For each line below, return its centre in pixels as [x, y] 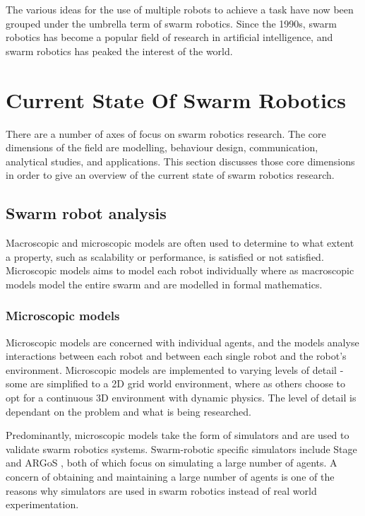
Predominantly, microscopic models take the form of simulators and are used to [178, 435]
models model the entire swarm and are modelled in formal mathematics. [164, 284]
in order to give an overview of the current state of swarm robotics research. [170, 175]
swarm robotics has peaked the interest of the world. [119, 51]
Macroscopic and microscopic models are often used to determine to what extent [180, 243]
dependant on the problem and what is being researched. [128, 411]
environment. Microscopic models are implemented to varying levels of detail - [175, 369]
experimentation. [42, 504]
